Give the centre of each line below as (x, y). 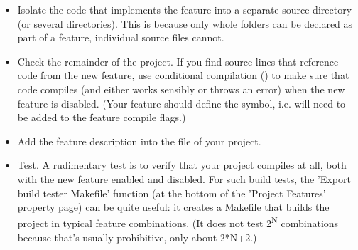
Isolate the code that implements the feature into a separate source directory (185, 9)
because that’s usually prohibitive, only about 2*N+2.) (137, 237)
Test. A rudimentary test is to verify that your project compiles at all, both (182, 165)
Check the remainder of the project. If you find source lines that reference (178, 61)
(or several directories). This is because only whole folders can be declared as (185, 23)
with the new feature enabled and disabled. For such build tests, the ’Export (184, 178)
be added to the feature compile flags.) (102, 117)
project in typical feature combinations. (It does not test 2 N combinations (178, 222)
